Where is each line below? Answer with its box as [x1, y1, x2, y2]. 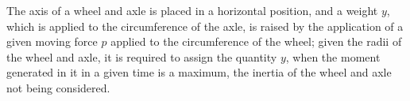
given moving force [6, 33, 98, 50]
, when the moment [285, 48, 381, 65]
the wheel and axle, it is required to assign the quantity [6, 48, 277, 65]
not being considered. [6, 79, 110, 95]
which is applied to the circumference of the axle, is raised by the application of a [6, 17, 404, 34]
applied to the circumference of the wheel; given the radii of [110, 33, 402, 50]
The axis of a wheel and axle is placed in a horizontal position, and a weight [6, 2, 378, 18]
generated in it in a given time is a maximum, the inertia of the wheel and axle [6, 64, 392, 80]
